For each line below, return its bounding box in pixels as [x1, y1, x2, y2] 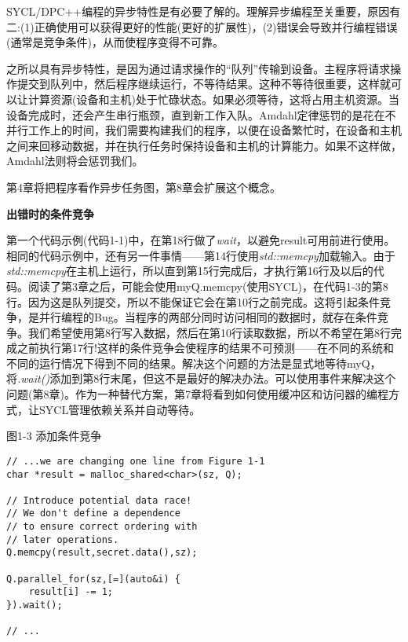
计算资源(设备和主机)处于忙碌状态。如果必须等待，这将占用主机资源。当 [27, 90, 399, 107]
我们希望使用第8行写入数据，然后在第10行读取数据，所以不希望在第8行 [27, 324, 391, 340]
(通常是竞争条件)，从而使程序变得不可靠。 [6, 34, 224, 50]
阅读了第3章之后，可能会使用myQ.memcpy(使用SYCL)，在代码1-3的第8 [27, 277, 388, 294]
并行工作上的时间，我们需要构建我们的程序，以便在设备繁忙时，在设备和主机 [6, 122, 402, 138]
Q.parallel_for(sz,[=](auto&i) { [6, 573, 180, 585]
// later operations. [6, 534, 119, 545]
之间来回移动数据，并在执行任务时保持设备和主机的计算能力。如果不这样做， [6, 137, 402, 153]
